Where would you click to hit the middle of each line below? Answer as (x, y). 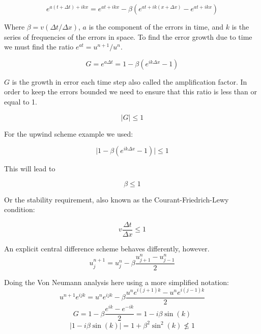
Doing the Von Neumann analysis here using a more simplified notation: (117, 282)
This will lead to (30, 169)
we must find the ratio (39, 47)
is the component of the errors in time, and (156, 27)
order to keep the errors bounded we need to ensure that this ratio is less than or (130, 92)
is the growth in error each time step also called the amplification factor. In (129, 81)
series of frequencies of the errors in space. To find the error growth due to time (128, 36)
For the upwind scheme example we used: (69, 133)
